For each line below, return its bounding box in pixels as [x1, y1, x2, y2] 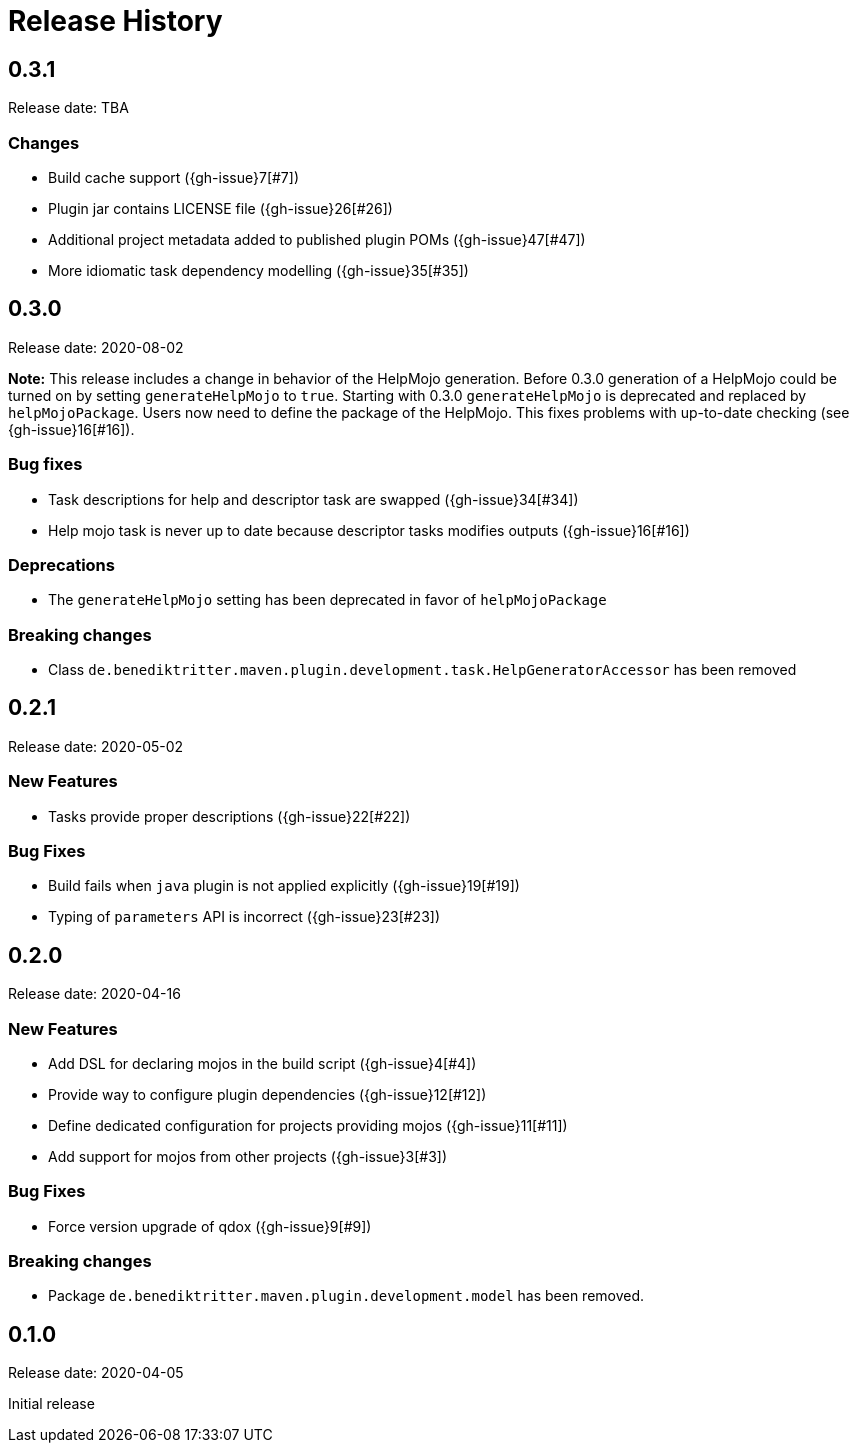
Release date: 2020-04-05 [8, 1364, 184, 1382]
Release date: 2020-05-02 [8, 737, 184, 755]
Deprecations [8, 554, 115, 575]
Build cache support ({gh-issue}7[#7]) [48, 168, 299, 186]
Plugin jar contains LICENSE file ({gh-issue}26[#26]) [48, 199, 393, 217]
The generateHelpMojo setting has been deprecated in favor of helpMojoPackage [48, 591, 607, 609]
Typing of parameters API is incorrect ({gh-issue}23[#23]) [48, 908, 441, 926]
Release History [8, 4, 223, 38]
